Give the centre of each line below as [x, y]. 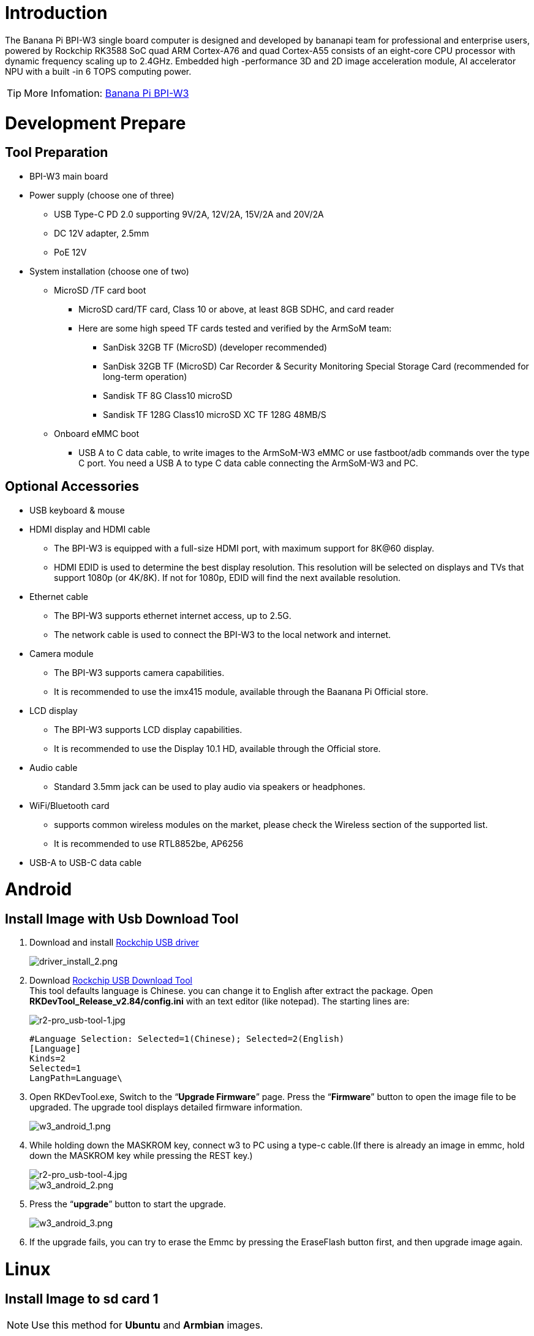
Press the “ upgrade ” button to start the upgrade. [128, 1204]
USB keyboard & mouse [77, 510]
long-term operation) [145, 376]
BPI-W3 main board [69, 176]
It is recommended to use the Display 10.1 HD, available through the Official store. [217, 748]
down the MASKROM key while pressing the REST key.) [141, 1156]
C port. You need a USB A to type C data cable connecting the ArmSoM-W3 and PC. [248, 463]
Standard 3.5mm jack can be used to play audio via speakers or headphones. [210, 786]
